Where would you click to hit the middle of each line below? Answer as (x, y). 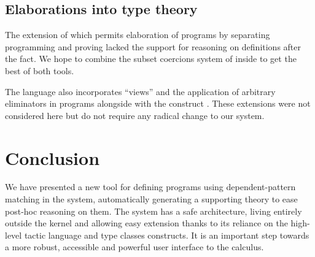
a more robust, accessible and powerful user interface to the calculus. (134, 247)
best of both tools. (40, 70)
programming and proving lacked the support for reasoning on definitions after (153, 46)
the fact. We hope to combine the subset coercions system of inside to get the (151, 59)
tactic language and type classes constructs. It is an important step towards (167, 235)
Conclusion (52, 157)
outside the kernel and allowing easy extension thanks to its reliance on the (146, 223)
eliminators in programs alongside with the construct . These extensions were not (158, 103)
